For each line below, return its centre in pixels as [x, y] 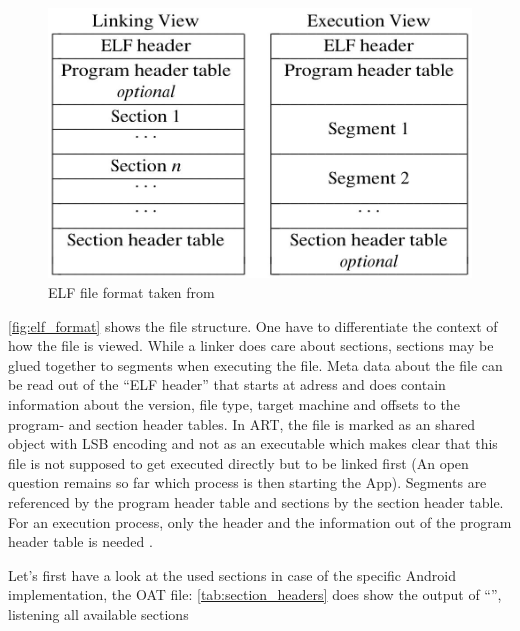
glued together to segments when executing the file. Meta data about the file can [255, 364]
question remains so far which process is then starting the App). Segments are [247, 482]
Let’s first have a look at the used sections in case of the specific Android [232, 574]
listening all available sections [98, 613]
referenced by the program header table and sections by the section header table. [256, 501]
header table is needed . [80, 541]
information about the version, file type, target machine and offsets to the [234, 403]
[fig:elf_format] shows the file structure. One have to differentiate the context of [253, 325]
